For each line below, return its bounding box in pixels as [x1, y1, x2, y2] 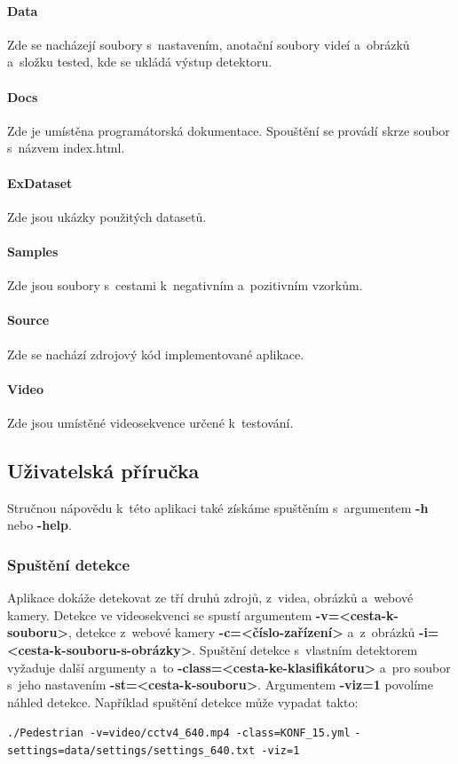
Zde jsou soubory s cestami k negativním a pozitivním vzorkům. [7, 276, 363, 295]
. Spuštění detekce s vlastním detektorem [192, 640, 418, 658]
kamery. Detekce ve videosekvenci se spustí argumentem [7, 605, 312, 624]
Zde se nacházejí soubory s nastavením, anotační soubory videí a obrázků [7, 35, 410, 53]
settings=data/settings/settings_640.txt [7, 744, 256, 757]
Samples [7, 241, 59, 260]
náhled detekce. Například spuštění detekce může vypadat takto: [7, 692, 359, 711]
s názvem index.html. [7, 138, 125, 157]
